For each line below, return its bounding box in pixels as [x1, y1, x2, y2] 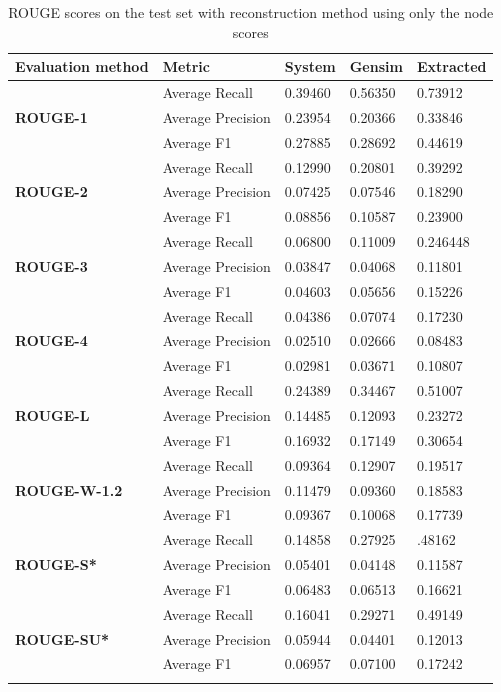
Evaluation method [15, 56, 149, 77]
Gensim [349, 56, 403, 77]
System [284, 56, 336, 77]
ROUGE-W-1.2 [15, 479, 123, 500]
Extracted [416, 56, 487, 77]
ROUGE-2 [15, 181, 88, 202]
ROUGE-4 [15, 330, 88, 351]
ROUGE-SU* [15, 628, 110, 649]
